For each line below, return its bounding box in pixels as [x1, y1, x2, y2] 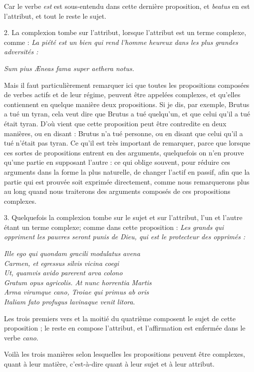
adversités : [4, 46, 38, 57]
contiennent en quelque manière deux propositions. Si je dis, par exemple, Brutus [4, 99, 250, 109]
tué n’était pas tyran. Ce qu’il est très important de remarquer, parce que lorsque [4, 138, 251, 148]
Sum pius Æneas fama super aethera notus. [4, 63, 134, 73]
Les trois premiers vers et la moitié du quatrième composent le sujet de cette [4, 313, 236, 323]
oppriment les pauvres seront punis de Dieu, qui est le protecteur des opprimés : [4, 231, 246, 242]
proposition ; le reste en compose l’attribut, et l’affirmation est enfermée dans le [4, 323, 246, 333]
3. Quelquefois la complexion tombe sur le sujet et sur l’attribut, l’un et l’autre [4, 212, 243, 223]
